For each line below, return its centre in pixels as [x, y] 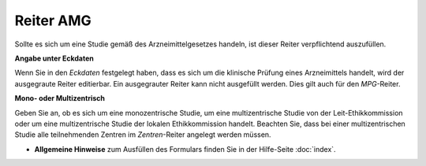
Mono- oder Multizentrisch [60, 98]
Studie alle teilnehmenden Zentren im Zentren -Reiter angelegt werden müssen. [143, 135]
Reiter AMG [53, 20]
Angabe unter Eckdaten [54, 58]
